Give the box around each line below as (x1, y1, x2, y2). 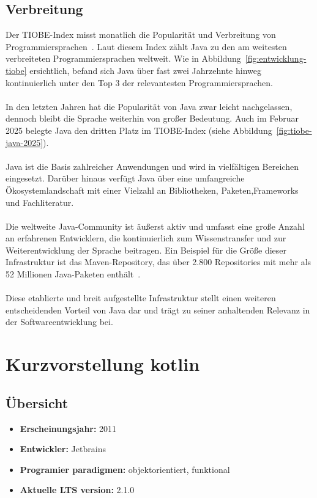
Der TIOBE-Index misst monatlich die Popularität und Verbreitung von (6, 28, 276, 41)
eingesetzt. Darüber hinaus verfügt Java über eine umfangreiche (6, 172, 245, 185)
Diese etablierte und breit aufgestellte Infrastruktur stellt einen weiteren (6, 291, 276, 304)
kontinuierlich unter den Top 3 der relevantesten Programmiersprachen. (6, 76, 274, 89)
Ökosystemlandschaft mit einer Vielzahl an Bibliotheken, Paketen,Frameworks (6, 183, 299, 196)
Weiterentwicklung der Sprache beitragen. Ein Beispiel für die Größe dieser (6, 243, 287, 256)
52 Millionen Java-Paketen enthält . (6, 268, 141, 280)
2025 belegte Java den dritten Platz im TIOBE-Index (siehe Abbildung (6, 123, 272, 136)
